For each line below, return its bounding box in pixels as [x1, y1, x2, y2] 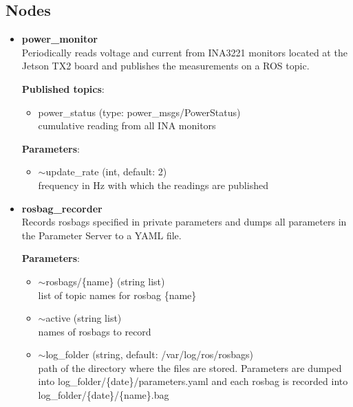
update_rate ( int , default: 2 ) [45, 164, 167, 179]
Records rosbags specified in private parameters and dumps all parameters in [21, 214, 347, 229]
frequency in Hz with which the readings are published [38, 177, 268, 192]
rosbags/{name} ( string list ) [45, 274, 165, 288]
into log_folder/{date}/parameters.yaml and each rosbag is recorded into [38, 374, 348, 388]
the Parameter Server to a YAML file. [21, 228, 182, 242]
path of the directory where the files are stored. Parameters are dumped [38, 360, 342, 375]
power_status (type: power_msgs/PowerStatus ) [38, 104, 241, 119]
